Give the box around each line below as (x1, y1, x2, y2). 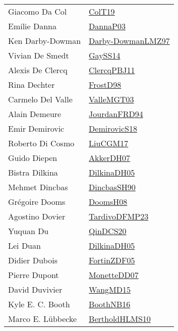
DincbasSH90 (89, 181, 136, 193)
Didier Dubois (8, 254, 57, 266)
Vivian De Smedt (8, 49, 69, 61)
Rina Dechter (8, 79, 55, 90)
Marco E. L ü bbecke (8, 313, 77, 324)
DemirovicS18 (89, 123, 137, 134)
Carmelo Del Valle (8, 93, 73, 105)
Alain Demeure (8, 108, 62, 120)
